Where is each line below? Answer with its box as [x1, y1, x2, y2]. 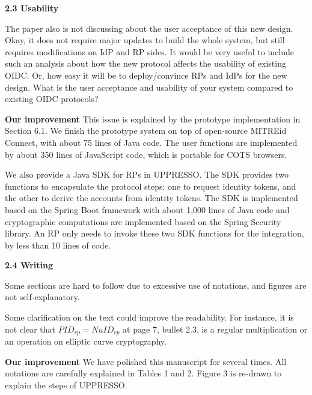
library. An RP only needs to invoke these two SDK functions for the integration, [5, 227, 304, 240]
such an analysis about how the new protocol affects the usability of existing [5, 57, 286, 70]
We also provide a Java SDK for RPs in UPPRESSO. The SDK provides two [5, 168, 289, 181]
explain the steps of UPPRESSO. [5, 378, 127, 391]
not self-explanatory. [5, 291, 80, 303]
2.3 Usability [5, 2, 59, 14]
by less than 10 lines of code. [5, 238, 111, 251]
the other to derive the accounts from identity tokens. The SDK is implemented [5, 191, 298, 204]
